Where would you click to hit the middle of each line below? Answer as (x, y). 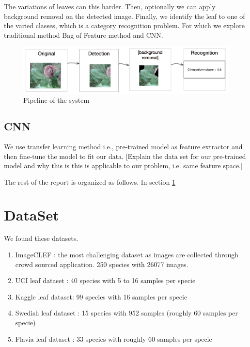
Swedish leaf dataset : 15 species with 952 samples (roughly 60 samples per (126, 313)
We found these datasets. (41, 238)
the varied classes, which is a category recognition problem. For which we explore (124, 25)
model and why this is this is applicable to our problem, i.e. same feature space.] (123, 166)
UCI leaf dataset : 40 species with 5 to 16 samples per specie (105, 280)
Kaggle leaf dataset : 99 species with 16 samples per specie (101, 296)
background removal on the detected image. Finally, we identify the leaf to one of (125, 16)
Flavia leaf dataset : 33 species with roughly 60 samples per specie (114, 339)
